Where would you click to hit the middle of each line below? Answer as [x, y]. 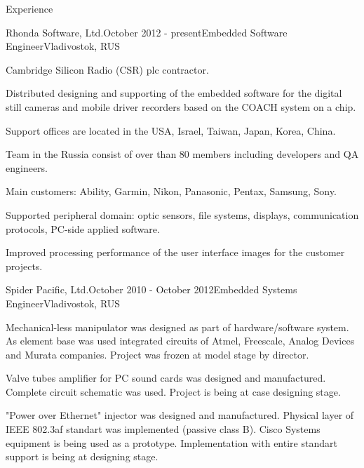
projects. [24, 266]
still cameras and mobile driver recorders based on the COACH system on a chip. [181, 106]
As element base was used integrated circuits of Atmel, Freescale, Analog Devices [180, 341]
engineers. [27, 167]
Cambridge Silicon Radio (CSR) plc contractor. [107, 69]
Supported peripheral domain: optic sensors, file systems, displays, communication [182, 214]
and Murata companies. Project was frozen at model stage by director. [157, 354]
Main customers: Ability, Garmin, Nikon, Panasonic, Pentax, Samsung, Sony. [171, 191]
